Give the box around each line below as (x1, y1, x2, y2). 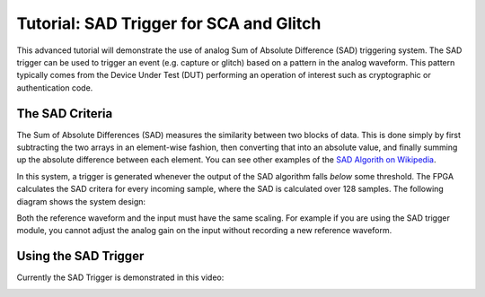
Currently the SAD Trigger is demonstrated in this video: (16, 272, 225, 283)
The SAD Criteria (16, 106, 113, 121)
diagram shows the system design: (16, 196, 146, 206)
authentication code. (16, 82, 93, 93)
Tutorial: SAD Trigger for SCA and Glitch (16, 13, 322, 33)
